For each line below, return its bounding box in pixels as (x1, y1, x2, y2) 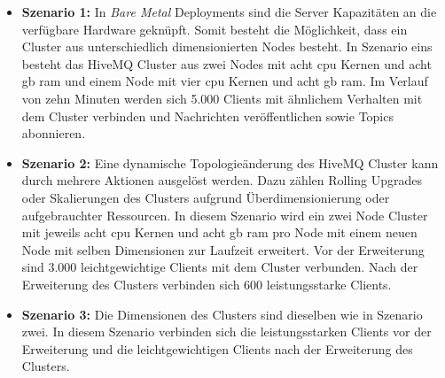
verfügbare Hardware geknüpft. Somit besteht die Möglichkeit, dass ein (21, 19, 408, 38)
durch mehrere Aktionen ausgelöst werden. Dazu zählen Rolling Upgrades (21, 171, 422, 189)
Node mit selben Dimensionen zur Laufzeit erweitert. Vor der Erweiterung (21, 240, 425, 258)
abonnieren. (21, 124, 86, 143)
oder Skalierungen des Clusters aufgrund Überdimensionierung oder (21, 188, 390, 206)
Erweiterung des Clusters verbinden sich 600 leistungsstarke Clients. (21, 274, 392, 293)
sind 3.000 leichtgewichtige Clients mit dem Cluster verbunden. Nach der (21, 258, 418, 276)
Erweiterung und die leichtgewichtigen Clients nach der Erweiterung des (21, 339, 413, 358)
